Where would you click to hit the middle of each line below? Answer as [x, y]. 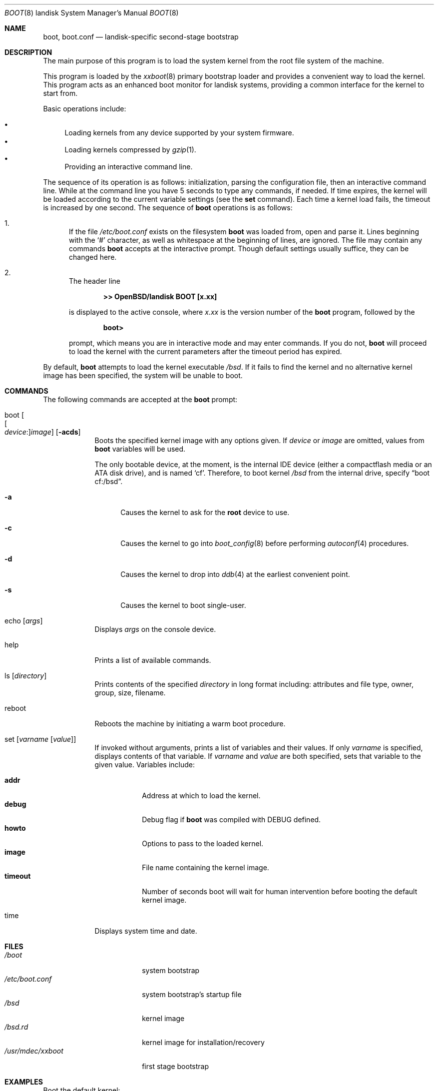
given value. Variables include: [145, 765]
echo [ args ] [24, 621]
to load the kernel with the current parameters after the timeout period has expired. [206, 351]
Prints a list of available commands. [153, 660]
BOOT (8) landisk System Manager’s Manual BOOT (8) [92, 13]
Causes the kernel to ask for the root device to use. [205, 512]
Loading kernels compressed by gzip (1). [130, 150]
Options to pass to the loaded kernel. [203, 843]
